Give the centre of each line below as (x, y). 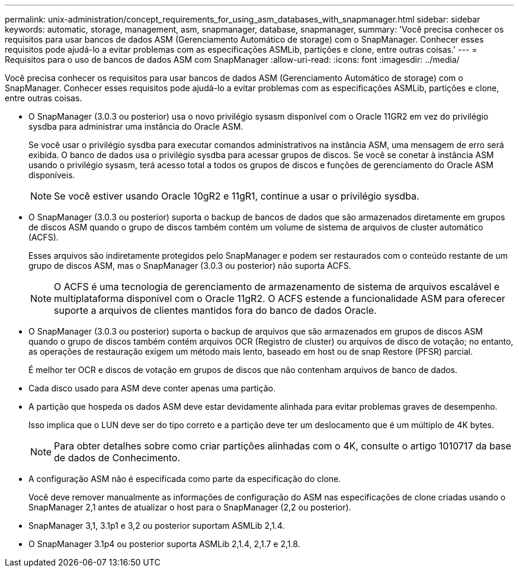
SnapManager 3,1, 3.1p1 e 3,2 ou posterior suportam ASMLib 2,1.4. (157, 526)
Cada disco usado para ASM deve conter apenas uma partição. (152, 388)
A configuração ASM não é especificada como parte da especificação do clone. (185, 479)
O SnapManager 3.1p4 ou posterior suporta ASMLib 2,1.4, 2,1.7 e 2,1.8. (164, 544)
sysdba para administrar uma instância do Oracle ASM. (136, 126)
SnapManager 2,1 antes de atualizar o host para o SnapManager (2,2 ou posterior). (190, 507)
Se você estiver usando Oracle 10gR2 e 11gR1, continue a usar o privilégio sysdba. (237, 196)
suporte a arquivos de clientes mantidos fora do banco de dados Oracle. (215, 310)
